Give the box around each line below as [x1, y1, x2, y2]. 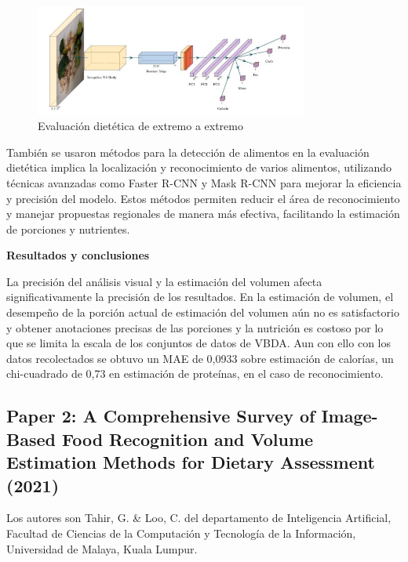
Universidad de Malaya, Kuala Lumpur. [6, 540, 198, 557]
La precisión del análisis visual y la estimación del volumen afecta [6, 273, 322, 289]
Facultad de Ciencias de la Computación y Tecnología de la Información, [6, 525, 356, 541]
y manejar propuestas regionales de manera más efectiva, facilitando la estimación [6, 205, 400, 222]
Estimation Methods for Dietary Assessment [6, 450, 375, 474]
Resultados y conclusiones [6, 247, 150, 263]
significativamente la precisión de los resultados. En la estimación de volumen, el [6, 288, 394, 305]
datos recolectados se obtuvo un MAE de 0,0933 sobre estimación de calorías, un [6, 350, 394, 366]
